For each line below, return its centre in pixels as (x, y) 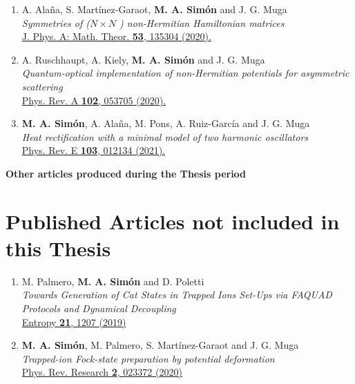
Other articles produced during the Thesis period (126, 173)
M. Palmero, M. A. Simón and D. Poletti (113, 281)
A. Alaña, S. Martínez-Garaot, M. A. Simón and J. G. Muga (154, 9)
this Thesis (58, 248)
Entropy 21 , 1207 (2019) (74, 321)
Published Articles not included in (173, 221)
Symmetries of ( (56, 22)
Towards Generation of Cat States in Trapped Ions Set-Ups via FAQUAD (177, 295)
